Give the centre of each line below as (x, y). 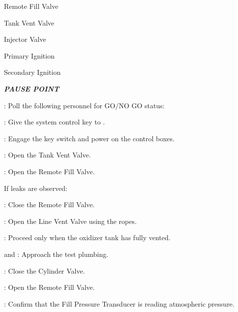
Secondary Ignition (32, 72)
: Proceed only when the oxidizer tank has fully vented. (87, 237)
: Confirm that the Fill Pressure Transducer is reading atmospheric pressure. (119, 303)
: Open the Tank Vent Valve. (47, 155)
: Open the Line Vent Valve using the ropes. (70, 221)
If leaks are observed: (36, 188)
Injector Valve (25, 39)
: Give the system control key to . (55, 122)
